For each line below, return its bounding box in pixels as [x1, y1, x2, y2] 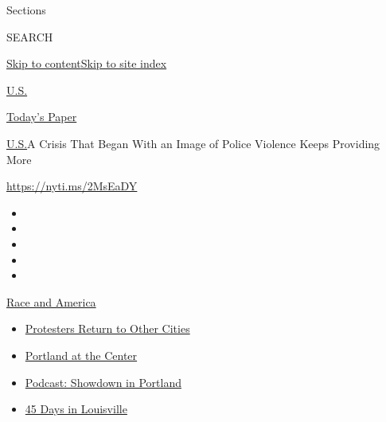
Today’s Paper [6, 108, 77, 125]
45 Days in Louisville [25, 401, 127, 417]
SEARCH [6, 28, 53, 45]
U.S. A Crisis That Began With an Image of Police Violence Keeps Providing [6, 135, 380, 151]
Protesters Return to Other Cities [25, 320, 190, 337]
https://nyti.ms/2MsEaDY [6, 178, 138, 194]
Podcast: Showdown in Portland [25, 373, 181, 390]
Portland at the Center [25, 346, 138, 363]
